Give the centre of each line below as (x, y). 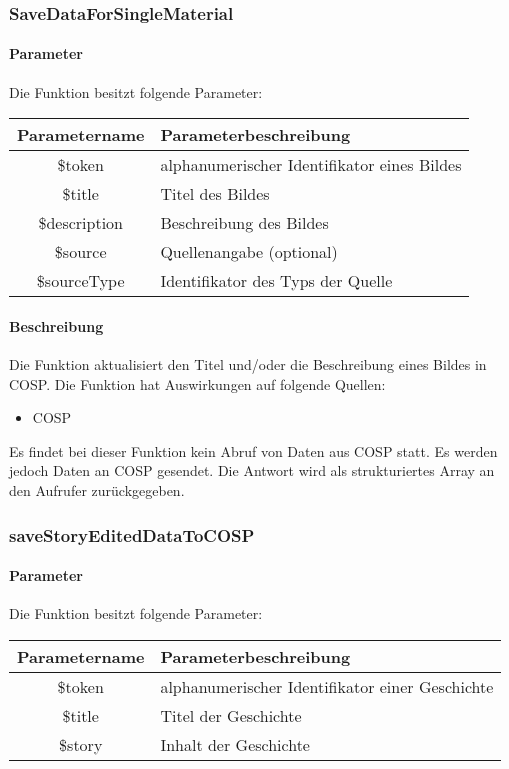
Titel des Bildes (215, 194)
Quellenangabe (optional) (249, 252)
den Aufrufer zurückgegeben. (97, 490)
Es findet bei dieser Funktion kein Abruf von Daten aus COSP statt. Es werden (253, 450)
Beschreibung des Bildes (244, 223)
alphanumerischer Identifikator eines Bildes (311, 165)
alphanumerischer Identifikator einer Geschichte (327, 686)
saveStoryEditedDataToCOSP (132, 534)
